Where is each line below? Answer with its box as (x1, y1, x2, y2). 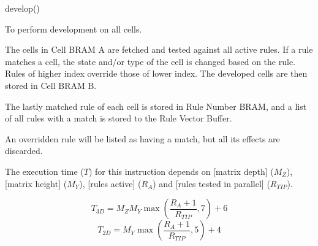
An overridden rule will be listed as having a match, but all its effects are (5, 132, 280, 145)
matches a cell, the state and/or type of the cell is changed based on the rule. (5, 55, 295, 67)
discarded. (5, 144, 43, 157)
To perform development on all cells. (5, 22, 142, 35)
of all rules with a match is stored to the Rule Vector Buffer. (5, 112, 232, 125)
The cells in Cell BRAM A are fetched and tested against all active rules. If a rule (5, 43, 313, 56)
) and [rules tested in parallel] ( (153, 177, 270, 190)
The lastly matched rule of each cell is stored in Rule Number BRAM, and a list (5, 99, 307, 112)
